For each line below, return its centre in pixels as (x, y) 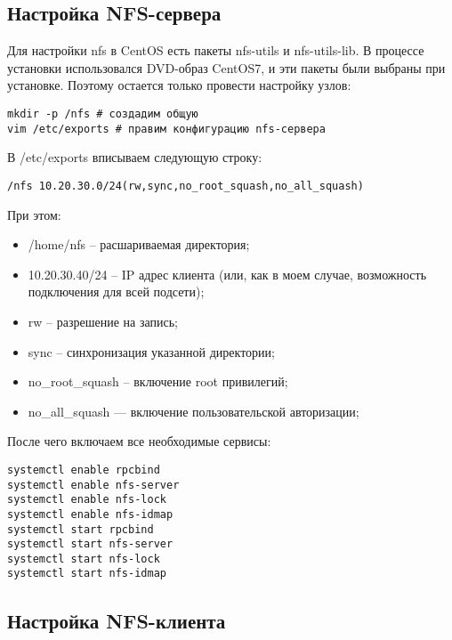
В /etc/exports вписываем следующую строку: (135, 157)
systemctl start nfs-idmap (87, 574)
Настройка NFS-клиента (117, 620)
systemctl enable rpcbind (84, 470)
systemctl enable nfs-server (93, 485)
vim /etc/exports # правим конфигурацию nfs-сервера (166, 129)
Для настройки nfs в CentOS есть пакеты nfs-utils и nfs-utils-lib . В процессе (216, 50)
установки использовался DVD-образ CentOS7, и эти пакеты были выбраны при (226, 67)
